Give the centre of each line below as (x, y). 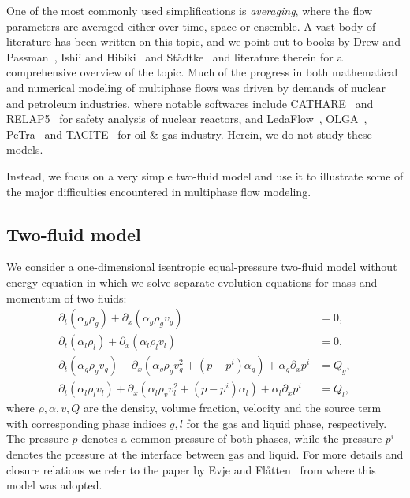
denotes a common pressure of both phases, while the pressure (232, 439)
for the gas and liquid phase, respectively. (287, 423)
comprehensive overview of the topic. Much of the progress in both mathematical (202, 72)
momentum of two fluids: (67, 297)
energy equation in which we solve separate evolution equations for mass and (192, 282)
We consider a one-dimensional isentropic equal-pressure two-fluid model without (202, 267)
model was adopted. (54, 485)
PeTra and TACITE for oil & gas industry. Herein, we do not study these (189, 134)
